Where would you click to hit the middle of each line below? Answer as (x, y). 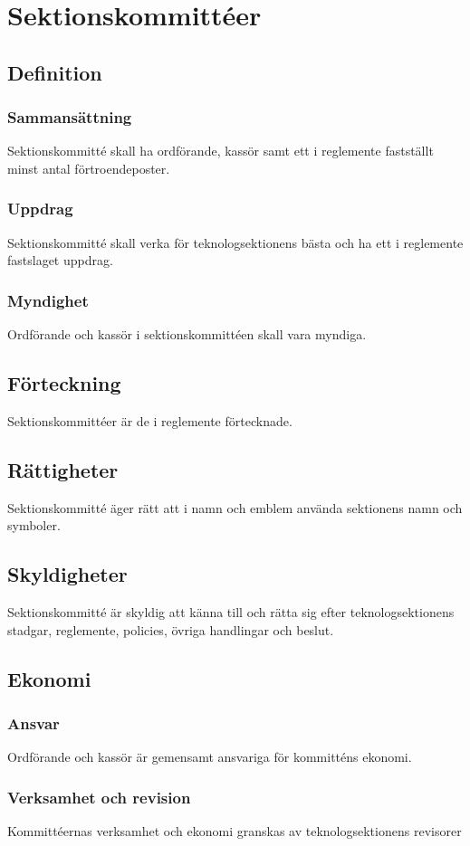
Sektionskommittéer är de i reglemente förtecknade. (150, 420)
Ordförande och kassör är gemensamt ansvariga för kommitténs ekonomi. (210, 757)
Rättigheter (63, 469)
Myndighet (48, 300)
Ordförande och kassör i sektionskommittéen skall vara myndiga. (187, 334)
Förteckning (64, 383)
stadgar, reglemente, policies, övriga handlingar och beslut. (171, 629)
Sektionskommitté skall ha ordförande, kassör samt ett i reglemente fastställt (221, 151)
